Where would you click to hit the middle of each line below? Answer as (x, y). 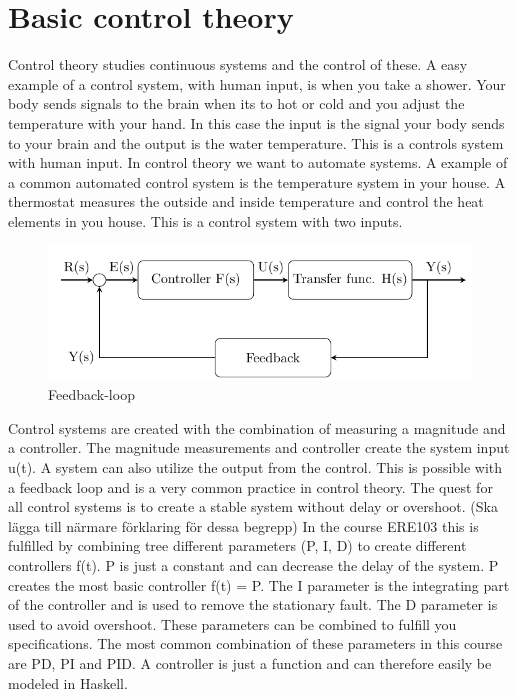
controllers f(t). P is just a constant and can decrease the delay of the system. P (253, 564)
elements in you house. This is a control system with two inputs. (205, 220)
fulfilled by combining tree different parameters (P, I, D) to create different (237, 545)
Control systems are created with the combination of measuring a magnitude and (257, 427)
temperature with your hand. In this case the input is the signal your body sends (256, 122)
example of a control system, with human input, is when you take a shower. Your (257, 83)
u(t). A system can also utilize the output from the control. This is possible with (255, 466)
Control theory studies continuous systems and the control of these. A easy (238, 64)
